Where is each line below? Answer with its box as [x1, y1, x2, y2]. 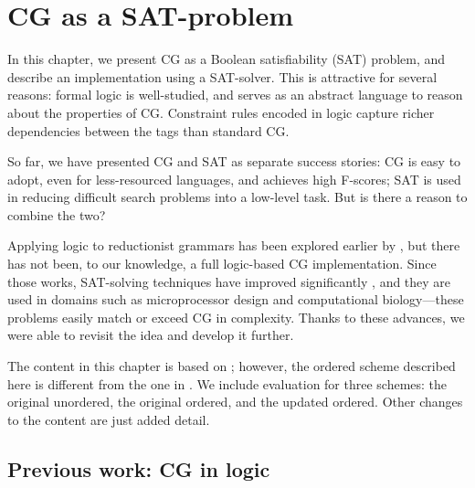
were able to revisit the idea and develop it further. [7, 325, 294, 345]
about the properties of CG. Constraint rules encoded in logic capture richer [7, 102, 435, 122]
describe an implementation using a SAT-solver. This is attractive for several [7, 67, 438, 86]
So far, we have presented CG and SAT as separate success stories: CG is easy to [7, 152, 461, 171]
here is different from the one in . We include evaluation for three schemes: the [7, 374, 448, 393]
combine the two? [7, 205, 106, 224]
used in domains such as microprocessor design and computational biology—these [7, 290, 464, 309]
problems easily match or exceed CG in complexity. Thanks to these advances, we [7, 307, 465, 326]
